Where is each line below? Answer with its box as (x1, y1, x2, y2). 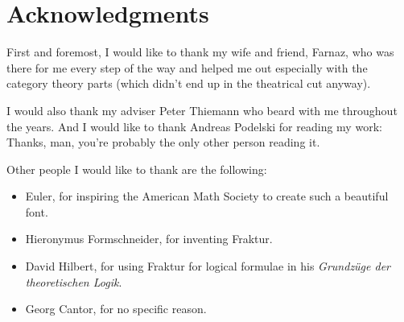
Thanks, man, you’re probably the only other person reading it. (6, 134, 320, 151)
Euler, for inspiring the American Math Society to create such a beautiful (25, 188, 389, 204)
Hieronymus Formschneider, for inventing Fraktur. (25, 230, 273, 247)
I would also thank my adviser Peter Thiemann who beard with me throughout (6, 101, 398, 118)
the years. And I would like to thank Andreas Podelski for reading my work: (6, 118, 382, 134)
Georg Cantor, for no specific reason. (25, 300, 207, 317)
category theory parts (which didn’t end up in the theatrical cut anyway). (6, 75, 371, 92)
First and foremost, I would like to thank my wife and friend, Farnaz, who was (6, 43, 394, 60)
